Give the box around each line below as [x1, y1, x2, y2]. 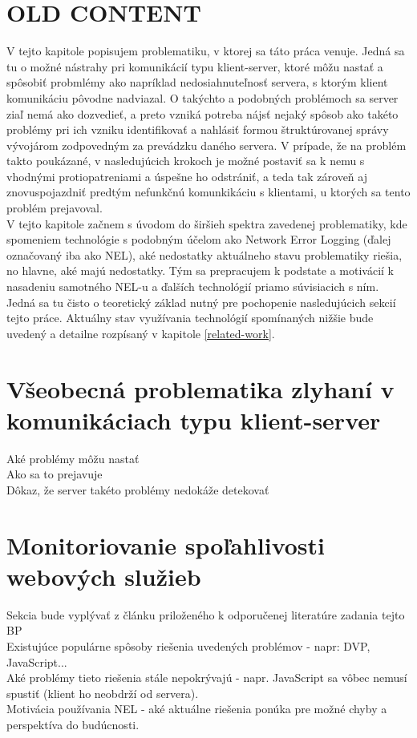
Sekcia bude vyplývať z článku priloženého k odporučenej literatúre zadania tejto [6, 606, 405, 623]
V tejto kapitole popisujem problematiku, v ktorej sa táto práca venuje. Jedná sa [6, 42, 405, 59]
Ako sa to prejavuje [6, 466, 103, 482]
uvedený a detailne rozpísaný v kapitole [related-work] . [6, 325, 275, 341]
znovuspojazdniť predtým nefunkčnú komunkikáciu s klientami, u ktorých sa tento [6, 183, 411, 200]
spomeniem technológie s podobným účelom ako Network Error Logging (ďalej [6, 231, 391, 248]
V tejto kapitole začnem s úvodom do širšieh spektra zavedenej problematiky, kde [6, 215, 407, 232]
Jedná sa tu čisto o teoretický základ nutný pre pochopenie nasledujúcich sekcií [6, 293, 396, 310]
